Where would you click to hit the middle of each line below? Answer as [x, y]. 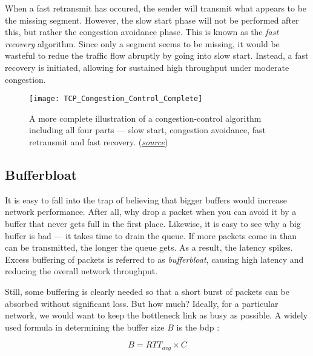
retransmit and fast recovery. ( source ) [99, 142]
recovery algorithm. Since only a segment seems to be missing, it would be [142, 43]
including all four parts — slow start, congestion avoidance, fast [147, 130]
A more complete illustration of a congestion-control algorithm [145, 118]
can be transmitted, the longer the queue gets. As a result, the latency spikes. [149, 247]
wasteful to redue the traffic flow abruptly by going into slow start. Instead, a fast [157, 55]
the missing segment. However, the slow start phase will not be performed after [152, 20]
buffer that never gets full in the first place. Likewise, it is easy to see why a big [153, 223]
